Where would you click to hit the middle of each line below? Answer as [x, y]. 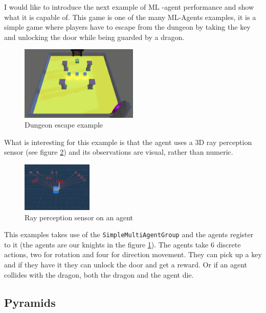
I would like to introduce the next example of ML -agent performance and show [129, 7]
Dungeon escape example [64, 125]
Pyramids [30, 302]
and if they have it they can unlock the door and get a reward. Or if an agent [126, 264]
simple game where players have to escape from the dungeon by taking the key [127, 27]
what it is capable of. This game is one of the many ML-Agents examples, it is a [130, 17]
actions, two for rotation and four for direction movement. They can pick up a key [133, 254]
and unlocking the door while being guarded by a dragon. [94, 37]
